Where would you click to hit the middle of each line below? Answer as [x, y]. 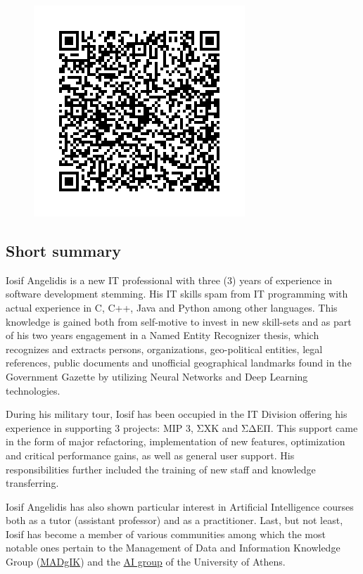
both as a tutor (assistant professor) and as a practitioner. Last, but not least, [174, 520]
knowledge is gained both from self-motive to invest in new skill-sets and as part [179, 321]
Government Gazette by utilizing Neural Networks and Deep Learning [157, 376]
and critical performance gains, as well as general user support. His [150, 455]
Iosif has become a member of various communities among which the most [166, 534]
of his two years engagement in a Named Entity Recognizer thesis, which [163, 335]
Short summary [63, 250]
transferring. [32, 483]
